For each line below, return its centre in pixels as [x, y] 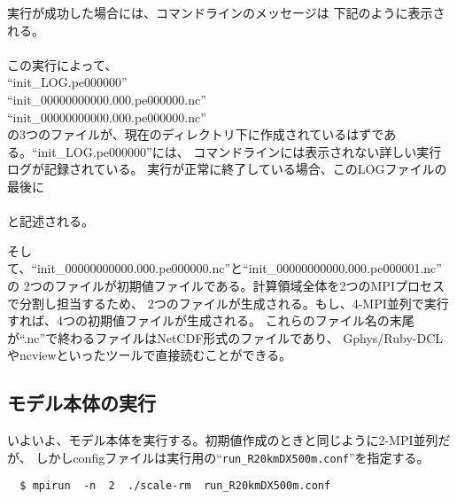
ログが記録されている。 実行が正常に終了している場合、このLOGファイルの [227, 169]
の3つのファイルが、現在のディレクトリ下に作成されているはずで [196, 134]
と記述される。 [50, 221]
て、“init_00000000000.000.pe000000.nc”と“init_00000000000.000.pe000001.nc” [225, 268]
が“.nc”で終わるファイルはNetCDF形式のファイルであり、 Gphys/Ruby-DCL [225, 337]
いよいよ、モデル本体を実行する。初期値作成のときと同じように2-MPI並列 [223, 440]
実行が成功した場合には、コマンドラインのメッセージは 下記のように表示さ [226, 12]
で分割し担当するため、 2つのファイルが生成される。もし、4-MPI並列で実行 [228, 303]
